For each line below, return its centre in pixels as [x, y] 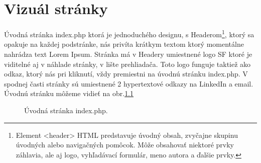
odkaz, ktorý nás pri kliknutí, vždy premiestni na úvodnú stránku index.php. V [126, 74]
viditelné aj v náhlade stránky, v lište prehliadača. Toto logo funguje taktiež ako [127, 64]
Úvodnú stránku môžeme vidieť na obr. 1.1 [69, 93]
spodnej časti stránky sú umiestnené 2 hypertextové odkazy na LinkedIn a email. [129, 83]
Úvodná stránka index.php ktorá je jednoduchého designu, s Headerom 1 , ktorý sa [129, 33]
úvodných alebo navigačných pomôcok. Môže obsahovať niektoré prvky [125, 145]
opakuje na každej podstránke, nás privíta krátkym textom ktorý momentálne [124, 44]
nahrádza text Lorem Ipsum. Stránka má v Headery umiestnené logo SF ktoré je [128, 54]
